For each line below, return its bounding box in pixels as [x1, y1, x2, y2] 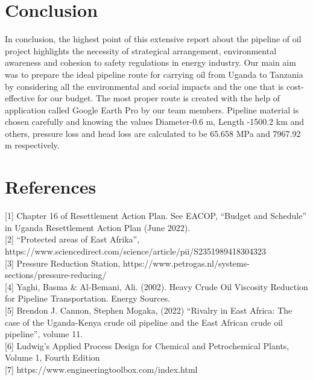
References [5, 174, 96, 199]
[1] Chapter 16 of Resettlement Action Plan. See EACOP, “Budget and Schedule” [5, 209, 307, 222]
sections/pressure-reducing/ [5, 268, 107, 281]
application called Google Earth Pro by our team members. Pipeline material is [5, 103, 299, 116]
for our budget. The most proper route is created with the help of [37, 92, 280, 104]
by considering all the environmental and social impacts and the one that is [5, 80, 284, 92]
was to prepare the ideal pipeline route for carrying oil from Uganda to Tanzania [5, 68, 303, 80]
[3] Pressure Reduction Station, [5, 256, 121, 269]
